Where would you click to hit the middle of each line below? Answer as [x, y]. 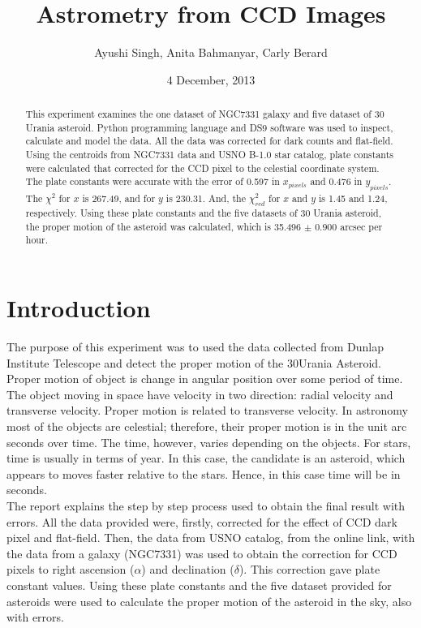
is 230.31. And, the [206, 198]
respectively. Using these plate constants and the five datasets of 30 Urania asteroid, [204, 213]
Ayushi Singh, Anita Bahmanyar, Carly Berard [211, 52]
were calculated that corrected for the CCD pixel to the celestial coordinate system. [202, 168]
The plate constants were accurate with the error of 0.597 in [153, 181]
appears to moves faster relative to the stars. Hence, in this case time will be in [204, 473]
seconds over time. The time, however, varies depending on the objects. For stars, [209, 442]
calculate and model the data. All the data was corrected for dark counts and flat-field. [209, 141]
